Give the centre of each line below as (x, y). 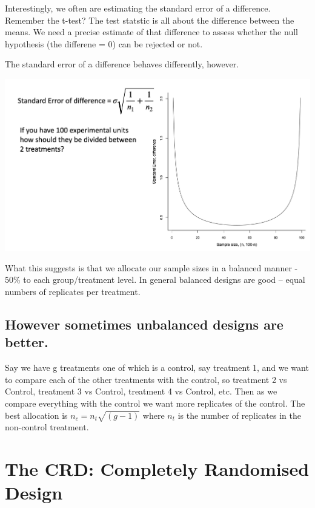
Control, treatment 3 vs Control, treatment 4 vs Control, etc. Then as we (141, 391)
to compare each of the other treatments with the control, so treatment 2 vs (146, 379)
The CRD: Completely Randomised (157, 469)
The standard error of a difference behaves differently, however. (122, 64)
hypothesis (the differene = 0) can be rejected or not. (104, 43)
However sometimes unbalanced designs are (144, 324)
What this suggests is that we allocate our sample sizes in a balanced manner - (151, 267)
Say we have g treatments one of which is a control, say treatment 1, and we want (157, 367)
